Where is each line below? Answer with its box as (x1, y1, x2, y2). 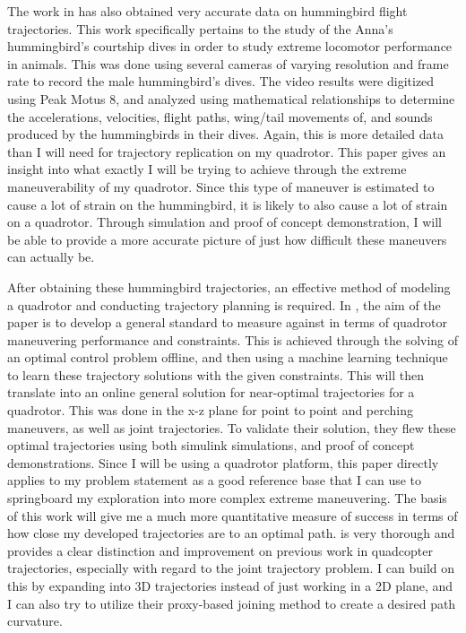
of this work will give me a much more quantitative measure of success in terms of (7, 506, 458, 525)
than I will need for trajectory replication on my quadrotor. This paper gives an (7, 142, 446, 160)
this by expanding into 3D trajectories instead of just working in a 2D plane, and (7, 577, 453, 594)
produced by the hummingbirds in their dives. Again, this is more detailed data (7, 125, 444, 143)
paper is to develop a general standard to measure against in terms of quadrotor (7, 313, 448, 332)
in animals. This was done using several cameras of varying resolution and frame (7, 54, 449, 73)
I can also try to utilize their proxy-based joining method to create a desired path (7, 594, 456, 612)
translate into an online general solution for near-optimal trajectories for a (7, 383, 415, 402)
